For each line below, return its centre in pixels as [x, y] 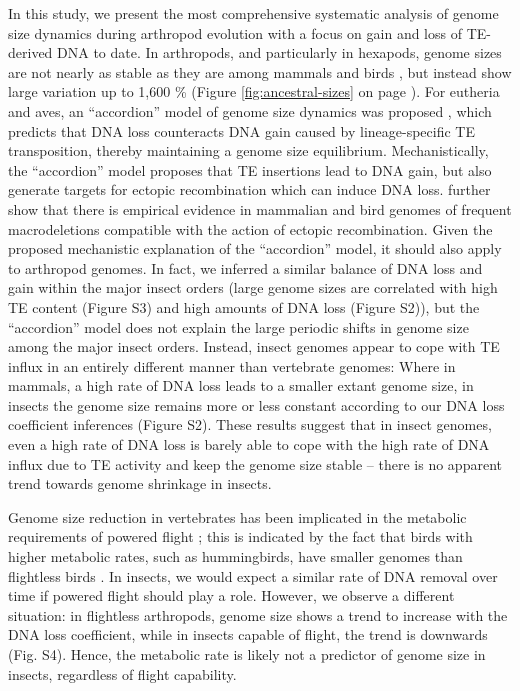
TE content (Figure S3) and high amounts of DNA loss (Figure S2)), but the [244, 306]
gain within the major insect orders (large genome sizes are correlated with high [253, 287]
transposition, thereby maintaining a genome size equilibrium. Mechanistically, [248, 150]
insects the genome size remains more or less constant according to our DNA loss [256, 404]
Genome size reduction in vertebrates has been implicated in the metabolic [237, 516]
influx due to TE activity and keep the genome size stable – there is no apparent [255, 463]
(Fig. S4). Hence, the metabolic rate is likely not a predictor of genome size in [247, 654]
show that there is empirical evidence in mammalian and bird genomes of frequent [260, 208]
